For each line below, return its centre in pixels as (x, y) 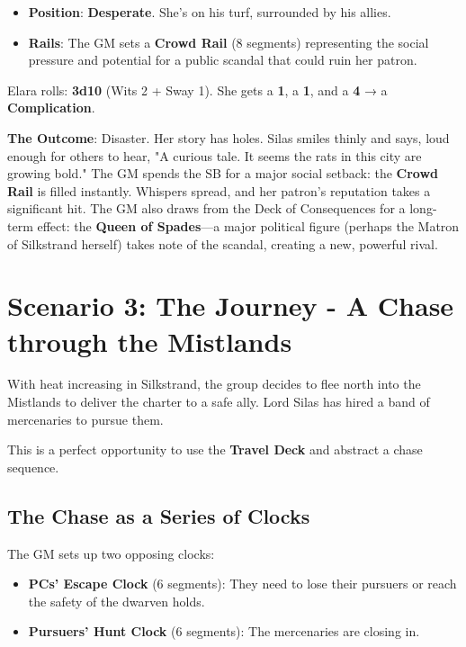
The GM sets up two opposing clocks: (111, 553)
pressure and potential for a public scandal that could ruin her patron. (223, 60)
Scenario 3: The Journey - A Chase (231, 306)
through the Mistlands (150, 341)
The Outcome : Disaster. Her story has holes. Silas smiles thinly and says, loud (229, 137)
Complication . (51, 108)
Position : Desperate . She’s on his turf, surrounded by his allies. (210, 12)
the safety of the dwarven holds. (116, 601)
